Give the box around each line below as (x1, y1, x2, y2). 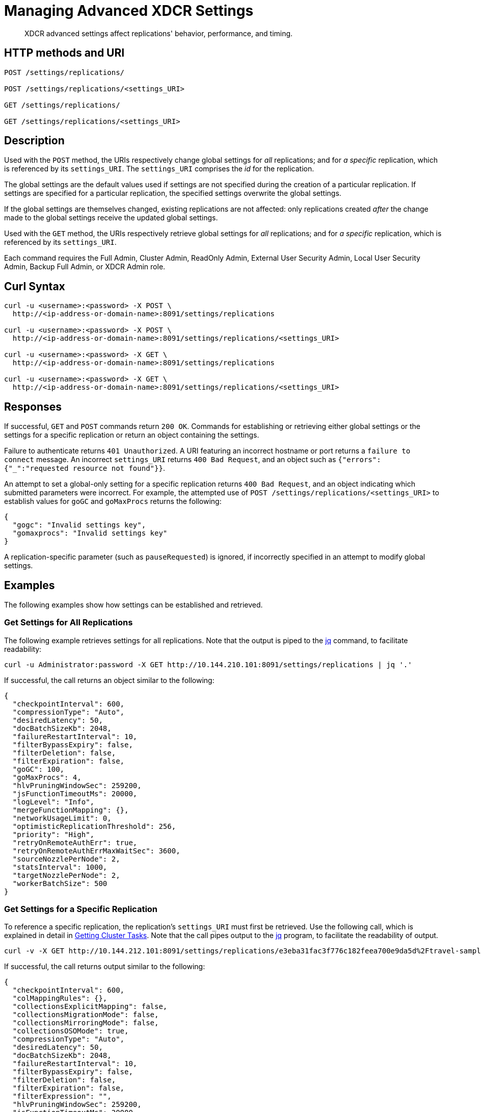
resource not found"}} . (72, 464, 165, 473)
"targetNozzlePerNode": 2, (12, 871, 120, 879)
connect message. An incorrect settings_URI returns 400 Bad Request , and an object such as (4, 455, 336, 464)
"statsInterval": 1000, (12, 863, 108, 871)
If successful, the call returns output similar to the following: (4, 962, 205, 971)
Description (4, 134, 65, 147)
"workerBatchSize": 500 (12, 879, 108, 888)
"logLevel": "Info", (12, 797, 95, 806)
